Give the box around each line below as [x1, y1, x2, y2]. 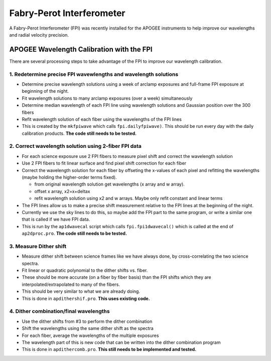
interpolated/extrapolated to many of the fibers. [22, 281, 120, 287]
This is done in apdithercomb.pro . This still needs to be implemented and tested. [22, 346, 197, 352]
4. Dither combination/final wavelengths [9, 308, 110, 315]
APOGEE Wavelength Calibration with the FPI [9, 45, 153, 54]
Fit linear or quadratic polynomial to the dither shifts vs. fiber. [22, 267, 148, 273]
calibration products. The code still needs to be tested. [22, 130, 137, 136]
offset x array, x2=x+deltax [34, 188, 90, 194]
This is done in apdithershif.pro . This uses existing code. [22, 295, 150, 301]
